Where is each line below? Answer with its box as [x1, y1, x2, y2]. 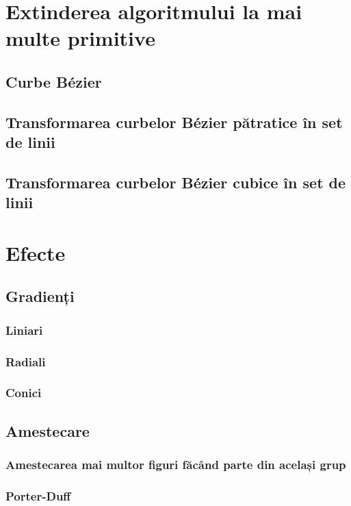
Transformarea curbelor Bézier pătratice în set [5, 111, 343, 132]
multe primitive [5, 24, 155, 52]
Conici [5, 384, 42, 401]
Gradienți [5, 286, 75, 307]
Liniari [5, 321, 43, 338]
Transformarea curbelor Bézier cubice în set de [5, 171, 346, 192]
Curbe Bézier [5, 71, 102, 92]
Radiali [5, 353, 46, 370]
